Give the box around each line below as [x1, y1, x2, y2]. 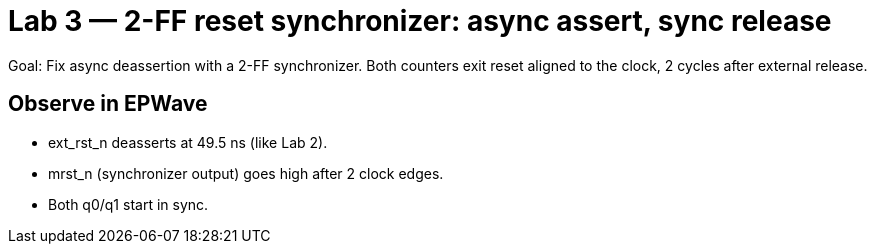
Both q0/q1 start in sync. [48, 195, 209, 213]
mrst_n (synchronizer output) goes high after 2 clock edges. [48, 164, 444, 182]
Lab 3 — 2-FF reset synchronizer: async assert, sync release [8, 4, 832, 38]
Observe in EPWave [8, 91, 208, 117]
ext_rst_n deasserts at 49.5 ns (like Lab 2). [48, 133, 328, 151]
